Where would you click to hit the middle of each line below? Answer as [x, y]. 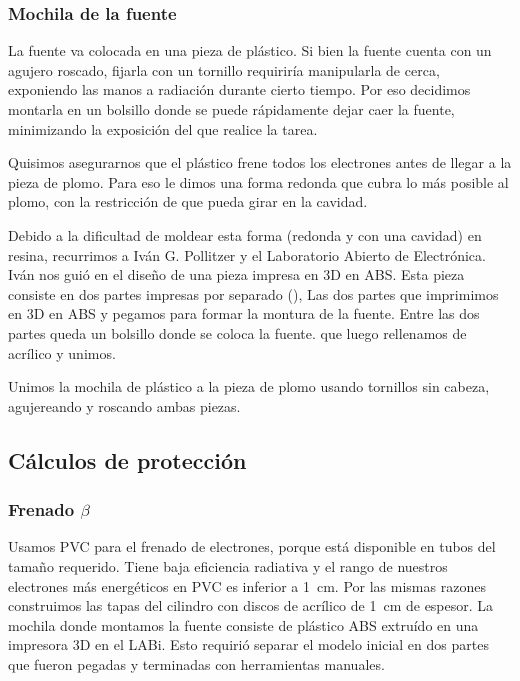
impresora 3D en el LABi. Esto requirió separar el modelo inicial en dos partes [248, 644]
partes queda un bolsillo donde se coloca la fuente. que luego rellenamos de [237, 332]
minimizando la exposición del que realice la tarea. [163, 128]
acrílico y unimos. [62, 352]
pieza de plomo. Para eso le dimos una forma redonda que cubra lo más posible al [258, 181]
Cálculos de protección [127, 459]
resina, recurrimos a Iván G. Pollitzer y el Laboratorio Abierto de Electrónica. [247, 254]
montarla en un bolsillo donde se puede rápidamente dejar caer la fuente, [231, 109]
